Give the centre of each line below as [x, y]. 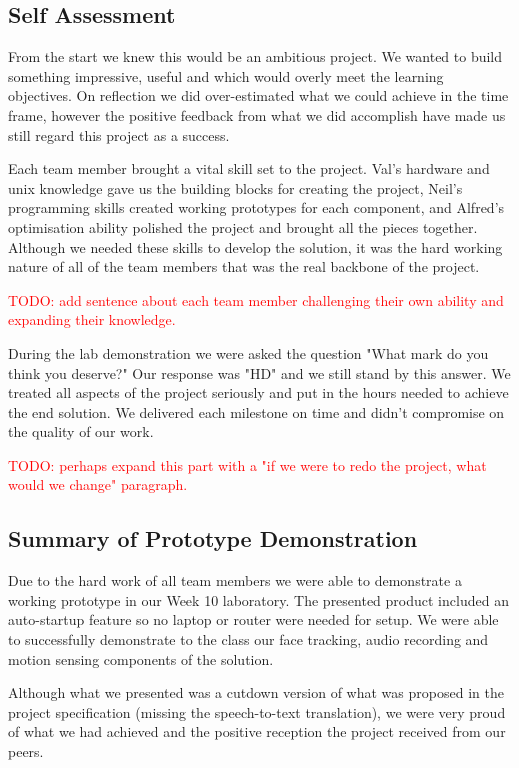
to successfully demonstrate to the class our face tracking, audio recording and [248, 639]
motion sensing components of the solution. [141, 658]
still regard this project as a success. [119, 134]
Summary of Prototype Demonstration [213, 538]
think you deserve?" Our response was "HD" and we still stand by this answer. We [259, 372]
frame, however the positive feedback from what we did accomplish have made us [257, 114]
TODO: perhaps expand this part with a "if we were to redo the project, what [247, 464]
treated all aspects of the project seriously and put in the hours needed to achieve [258, 392]
